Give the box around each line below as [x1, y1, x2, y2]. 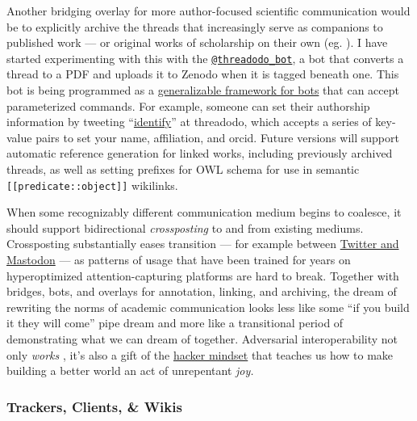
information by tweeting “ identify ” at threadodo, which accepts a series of [6, 113, 372, 130]
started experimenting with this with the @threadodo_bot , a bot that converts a [6, 49, 404, 66]
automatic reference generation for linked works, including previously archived [6, 145, 393, 162]
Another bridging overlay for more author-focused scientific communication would [6, 2, 411, 19]
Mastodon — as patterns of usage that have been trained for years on [6, 251, 351, 268]
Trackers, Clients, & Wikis [6, 396, 182, 416]
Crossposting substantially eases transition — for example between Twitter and [6, 235, 399, 252]
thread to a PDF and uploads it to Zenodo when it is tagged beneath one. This [6, 65, 399, 82]
